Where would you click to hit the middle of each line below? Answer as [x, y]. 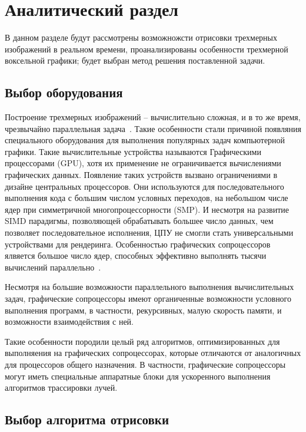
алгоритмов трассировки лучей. [61, 388]
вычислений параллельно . [53, 267]
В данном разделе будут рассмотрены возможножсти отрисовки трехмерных [141, 37]
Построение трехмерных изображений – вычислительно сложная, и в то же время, [153, 117]
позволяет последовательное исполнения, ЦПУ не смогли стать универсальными [149, 233]
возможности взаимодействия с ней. [69, 321]
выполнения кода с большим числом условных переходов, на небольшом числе [147, 198]
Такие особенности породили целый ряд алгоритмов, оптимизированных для [142, 341]
